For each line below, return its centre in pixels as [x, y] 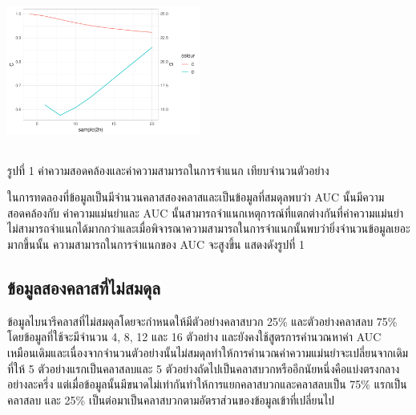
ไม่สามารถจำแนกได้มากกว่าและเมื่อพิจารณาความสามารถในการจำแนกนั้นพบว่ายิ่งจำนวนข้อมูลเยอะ [209, 228]
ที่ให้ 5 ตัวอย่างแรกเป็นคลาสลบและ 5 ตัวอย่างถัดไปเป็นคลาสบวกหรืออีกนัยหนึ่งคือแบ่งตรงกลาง [204, 368]
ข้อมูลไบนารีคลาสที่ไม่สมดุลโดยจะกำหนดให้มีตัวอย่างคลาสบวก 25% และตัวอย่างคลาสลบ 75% [202, 321]
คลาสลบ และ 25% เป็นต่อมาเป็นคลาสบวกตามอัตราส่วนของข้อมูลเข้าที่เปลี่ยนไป [171, 399]
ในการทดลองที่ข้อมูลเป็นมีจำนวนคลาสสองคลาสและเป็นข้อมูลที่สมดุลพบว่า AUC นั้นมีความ [196, 197]
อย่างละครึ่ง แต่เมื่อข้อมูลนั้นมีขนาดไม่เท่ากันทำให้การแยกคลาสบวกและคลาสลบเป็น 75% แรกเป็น [207, 384]
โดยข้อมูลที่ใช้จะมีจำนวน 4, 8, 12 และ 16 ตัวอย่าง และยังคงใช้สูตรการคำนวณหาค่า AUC [194, 337]
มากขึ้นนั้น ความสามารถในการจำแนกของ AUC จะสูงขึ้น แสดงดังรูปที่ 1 [156, 244]
